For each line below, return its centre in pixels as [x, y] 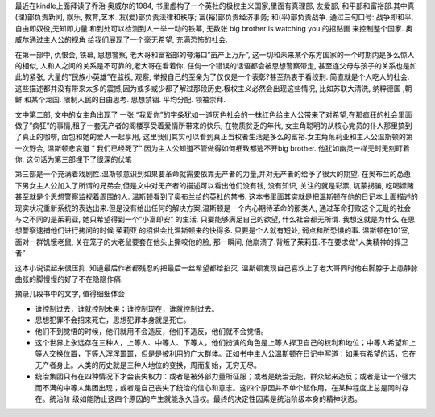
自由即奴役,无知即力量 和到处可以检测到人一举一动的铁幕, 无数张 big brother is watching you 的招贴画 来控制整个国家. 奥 [214, 28]
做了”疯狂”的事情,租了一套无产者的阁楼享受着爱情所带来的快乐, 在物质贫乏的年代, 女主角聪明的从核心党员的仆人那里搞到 [213, 126]
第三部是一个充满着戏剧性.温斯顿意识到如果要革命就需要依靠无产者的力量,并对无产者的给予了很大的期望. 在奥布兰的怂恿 [213, 174]
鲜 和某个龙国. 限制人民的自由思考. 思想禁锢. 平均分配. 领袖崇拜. [120, 100]
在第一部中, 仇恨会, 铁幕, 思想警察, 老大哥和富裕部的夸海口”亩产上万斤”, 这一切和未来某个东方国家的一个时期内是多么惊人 [215, 54]
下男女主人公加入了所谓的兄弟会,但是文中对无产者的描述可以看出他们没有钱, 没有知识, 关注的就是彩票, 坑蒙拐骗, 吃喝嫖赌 [214, 185]
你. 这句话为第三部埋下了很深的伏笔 [73, 159]
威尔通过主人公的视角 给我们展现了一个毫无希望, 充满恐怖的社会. [121, 39]
